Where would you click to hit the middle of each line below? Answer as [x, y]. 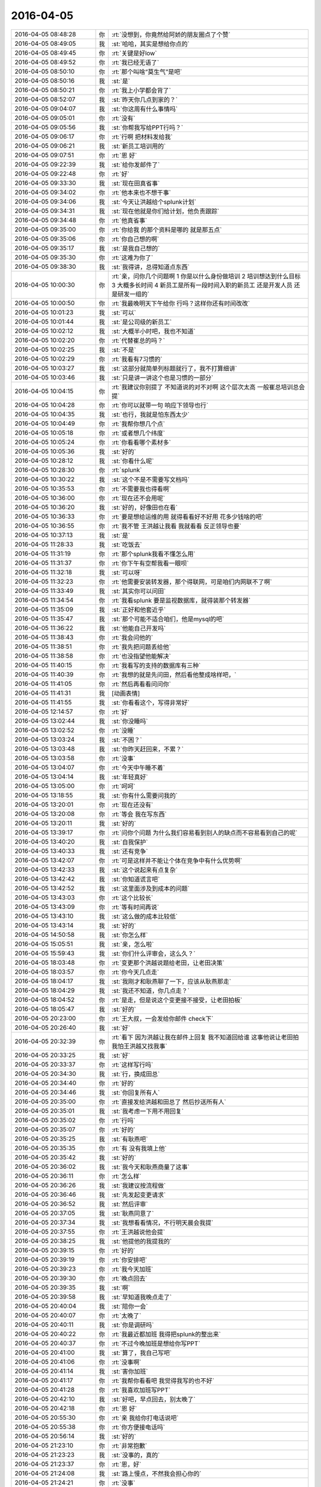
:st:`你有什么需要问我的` [144, 795]
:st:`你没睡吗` [130, 721]
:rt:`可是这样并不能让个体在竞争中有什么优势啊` [177, 861]
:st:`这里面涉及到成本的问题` [150, 888]
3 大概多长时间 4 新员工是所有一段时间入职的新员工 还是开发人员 [202, 285]
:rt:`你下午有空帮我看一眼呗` [150, 563]
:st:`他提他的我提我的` [141, 1241]
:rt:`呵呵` [123, 786]
